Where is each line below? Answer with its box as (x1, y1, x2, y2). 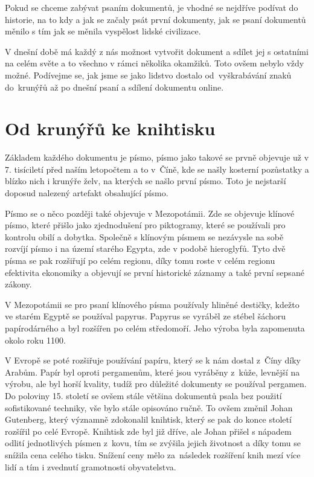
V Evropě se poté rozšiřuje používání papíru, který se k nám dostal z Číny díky (5, 354, 301, 367)
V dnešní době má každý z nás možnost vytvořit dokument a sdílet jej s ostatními (5, 45, 309, 57)
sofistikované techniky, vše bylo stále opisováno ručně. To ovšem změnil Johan (5, 401, 293, 414)
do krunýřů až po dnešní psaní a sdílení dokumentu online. (5, 80, 224, 93)
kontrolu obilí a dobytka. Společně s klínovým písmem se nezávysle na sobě (5, 230, 284, 243)
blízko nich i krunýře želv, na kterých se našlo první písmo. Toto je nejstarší (5, 174, 286, 187)
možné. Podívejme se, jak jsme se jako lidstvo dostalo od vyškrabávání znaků (5, 68, 292, 81)
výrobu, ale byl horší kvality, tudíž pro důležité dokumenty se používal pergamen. (5, 377, 307, 390)
